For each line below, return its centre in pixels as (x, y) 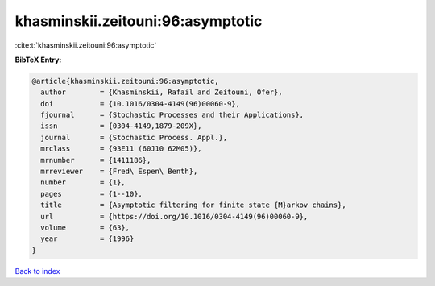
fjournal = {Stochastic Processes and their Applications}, (172, 115)
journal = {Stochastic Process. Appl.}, (134, 137)
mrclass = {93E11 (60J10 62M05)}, (121, 149)
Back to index (37, 271)
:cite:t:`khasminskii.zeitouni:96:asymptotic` (86, 45)
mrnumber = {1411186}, (96, 160)
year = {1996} (87, 239)
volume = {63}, (85, 228)
